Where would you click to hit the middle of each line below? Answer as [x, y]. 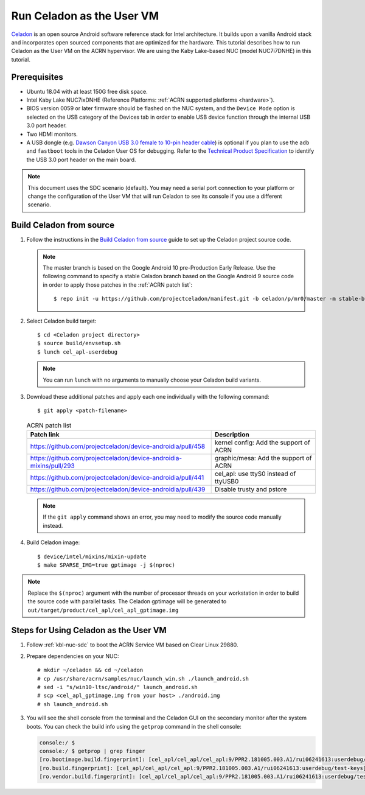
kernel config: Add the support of [262, 443]
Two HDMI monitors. [52, 134]
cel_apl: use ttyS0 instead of [255, 474]
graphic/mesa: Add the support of [263, 458]
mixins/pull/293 [53, 466]
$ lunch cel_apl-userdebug [78, 352]
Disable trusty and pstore [251, 489]
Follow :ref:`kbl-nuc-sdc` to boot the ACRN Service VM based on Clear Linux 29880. [132, 645]
